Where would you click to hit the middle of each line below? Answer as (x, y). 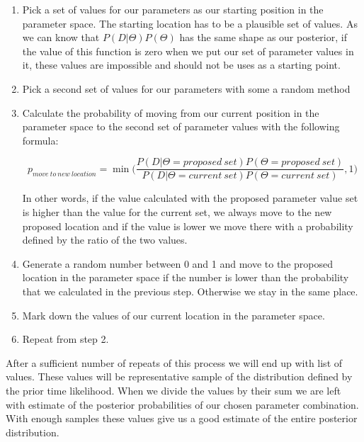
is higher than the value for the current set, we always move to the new (177, 212)
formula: (40, 140)
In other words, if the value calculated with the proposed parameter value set (190, 198)
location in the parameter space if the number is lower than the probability (186, 277)
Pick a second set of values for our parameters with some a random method (186, 88)
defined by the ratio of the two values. (105, 240)
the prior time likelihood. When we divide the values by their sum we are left (174, 390)
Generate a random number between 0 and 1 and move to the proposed (177, 263)
